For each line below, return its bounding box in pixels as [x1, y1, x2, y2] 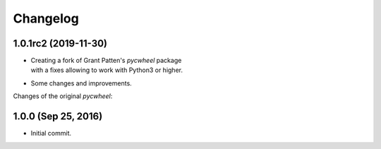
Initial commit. [30, 129, 72, 138]
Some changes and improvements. [30, 78, 132, 88]
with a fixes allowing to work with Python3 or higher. [30, 66, 183, 74]
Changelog [13, 11, 79, 26]
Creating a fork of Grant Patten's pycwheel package [30, 56, 182, 65]
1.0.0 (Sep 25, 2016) [13, 110, 103, 123]
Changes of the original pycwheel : [13, 92, 113, 100]
